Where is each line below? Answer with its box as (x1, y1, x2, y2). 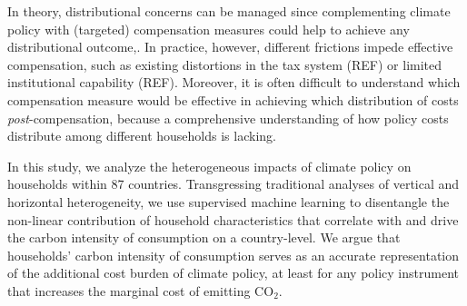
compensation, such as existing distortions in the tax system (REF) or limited (7, 54, 442, 74)
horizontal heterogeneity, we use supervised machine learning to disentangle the (7, 192, 450, 211)
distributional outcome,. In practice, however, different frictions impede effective (7, 37, 453, 56)
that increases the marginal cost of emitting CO (7, 281, 274, 300)
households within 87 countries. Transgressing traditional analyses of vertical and (7, 174, 460, 193)
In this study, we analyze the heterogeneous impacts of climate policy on (7, 156, 412, 175)
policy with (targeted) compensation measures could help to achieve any (7, 19, 410, 38)
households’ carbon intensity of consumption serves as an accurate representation (7, 245, 460, 264)
